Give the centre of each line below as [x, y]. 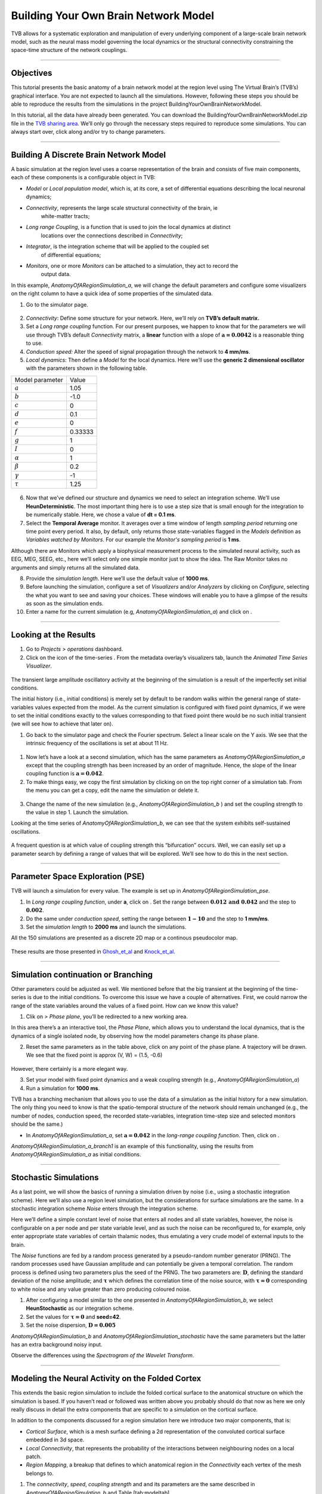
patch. [34, 1456]
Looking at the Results [53, 635]
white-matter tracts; [65, 216]
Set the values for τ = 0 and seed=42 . [74, 1317]
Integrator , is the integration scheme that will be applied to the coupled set [117, 247]
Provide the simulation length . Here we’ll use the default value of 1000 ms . [118, 578]
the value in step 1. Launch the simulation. [77, 812]
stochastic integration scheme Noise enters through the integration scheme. [104, 1209]
